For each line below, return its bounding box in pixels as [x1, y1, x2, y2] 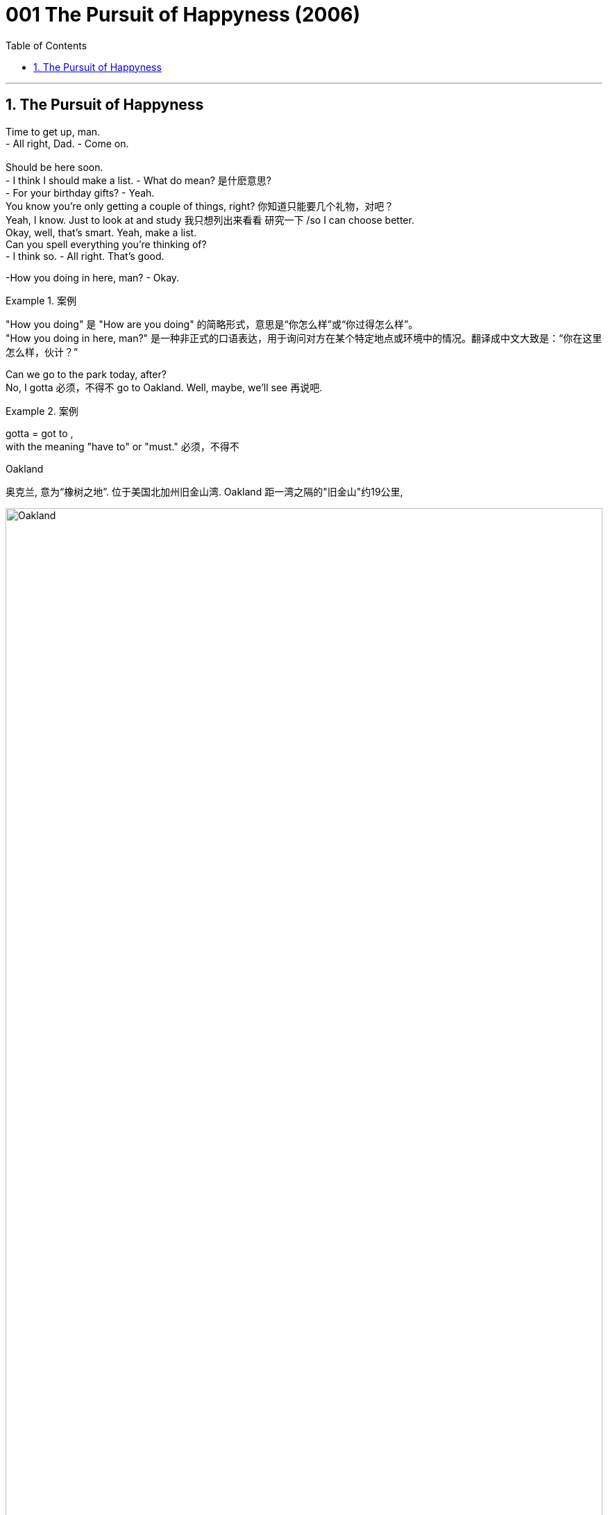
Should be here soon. [6, 161, 103, 173]
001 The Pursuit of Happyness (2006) [6, 3, 361, 26]
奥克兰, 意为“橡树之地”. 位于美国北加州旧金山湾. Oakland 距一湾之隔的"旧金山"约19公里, [6, 485, 403, 498]
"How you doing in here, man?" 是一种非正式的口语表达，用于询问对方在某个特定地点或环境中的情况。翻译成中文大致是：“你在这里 [6, 331, 602, 344]
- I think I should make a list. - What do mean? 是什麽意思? [6, 174, 271, 186]
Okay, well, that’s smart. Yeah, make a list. [6, 226, 197, 238]
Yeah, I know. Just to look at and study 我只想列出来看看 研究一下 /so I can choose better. [6, 213, 414, 226]
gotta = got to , [6, 427, 74, 439]
